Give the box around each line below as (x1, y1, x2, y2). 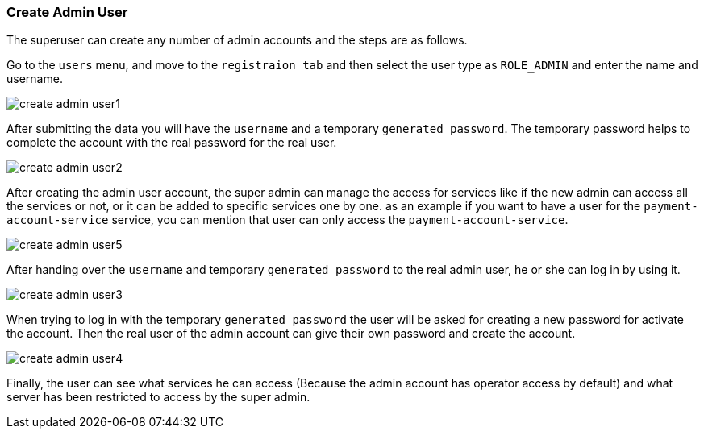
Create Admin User (6, 4, 128, 20)
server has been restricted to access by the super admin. (6, 390, 310, 404)
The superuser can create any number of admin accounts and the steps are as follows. (6, 33, 468, 48)
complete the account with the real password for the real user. (6, 135, 337, 150)
